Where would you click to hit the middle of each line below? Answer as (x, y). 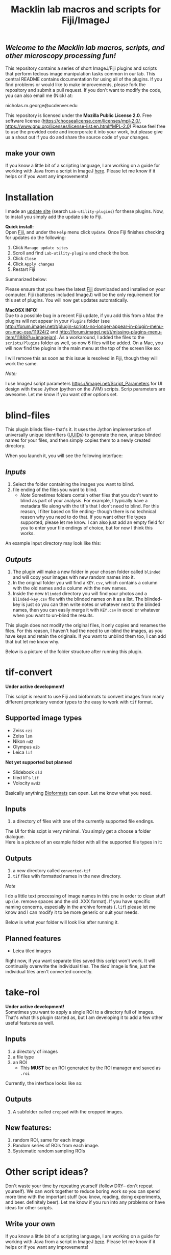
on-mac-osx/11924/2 (27, 332)
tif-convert (29, 672)
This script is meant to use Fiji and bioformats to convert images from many (85, 696)
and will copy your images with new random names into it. (74, 577)
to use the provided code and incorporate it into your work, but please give (84, 131)
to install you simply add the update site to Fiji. (54, 217)
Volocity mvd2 (27, 783)
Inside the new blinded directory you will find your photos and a (80, 593)
